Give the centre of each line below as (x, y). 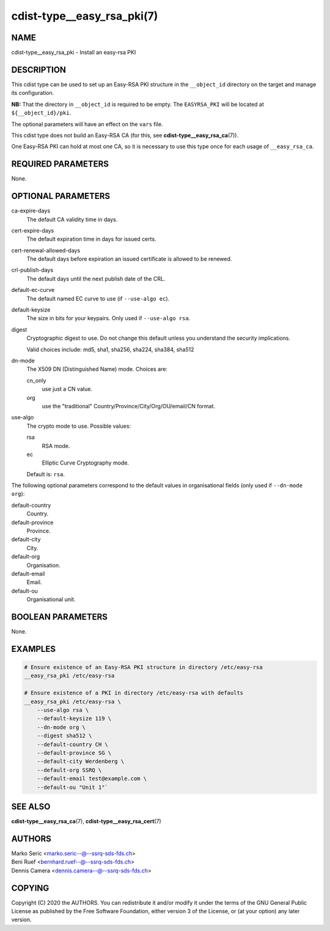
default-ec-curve (33, 290)
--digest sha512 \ (64, 736)
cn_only (36, 380)
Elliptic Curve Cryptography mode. (86, 463)
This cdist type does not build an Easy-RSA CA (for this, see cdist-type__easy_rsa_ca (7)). (125, 135)
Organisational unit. (51, 599)
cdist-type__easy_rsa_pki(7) (85, 16)
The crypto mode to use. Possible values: (79, 426)
